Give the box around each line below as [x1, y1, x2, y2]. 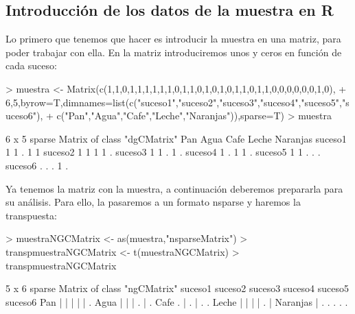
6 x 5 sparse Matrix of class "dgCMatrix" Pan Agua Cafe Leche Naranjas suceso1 [5, 131, 347, 145]
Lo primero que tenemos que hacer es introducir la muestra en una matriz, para [5, 32, 341, 46]
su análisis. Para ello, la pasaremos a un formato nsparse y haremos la [5, 195, 301, 209]
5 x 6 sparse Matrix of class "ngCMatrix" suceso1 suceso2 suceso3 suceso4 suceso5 [5, 281, 349, 295]
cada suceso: [5, 58, 57, 73]
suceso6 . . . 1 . [5, 158, 69, 172]
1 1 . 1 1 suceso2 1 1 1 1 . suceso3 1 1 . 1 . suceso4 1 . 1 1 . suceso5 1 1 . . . [5, 145, 321, 159]
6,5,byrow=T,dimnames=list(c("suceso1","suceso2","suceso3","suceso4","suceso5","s [5, 95, 350, 109]
